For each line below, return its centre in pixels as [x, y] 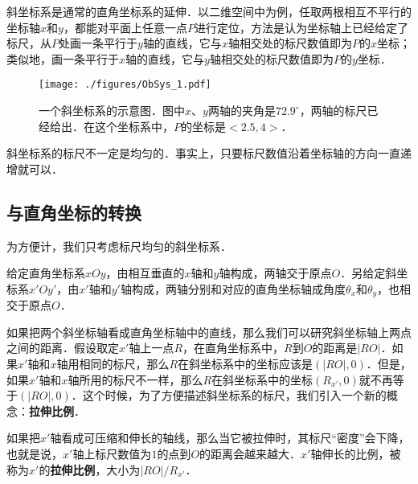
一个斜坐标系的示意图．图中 [112, 111]
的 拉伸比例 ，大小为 [90, 469]
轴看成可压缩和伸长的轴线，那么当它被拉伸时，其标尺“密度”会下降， [230, 438]
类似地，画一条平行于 [63, 58]
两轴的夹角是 [242, 111]
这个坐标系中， [134, 126]
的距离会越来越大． [250, 453]
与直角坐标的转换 [74, 212]
